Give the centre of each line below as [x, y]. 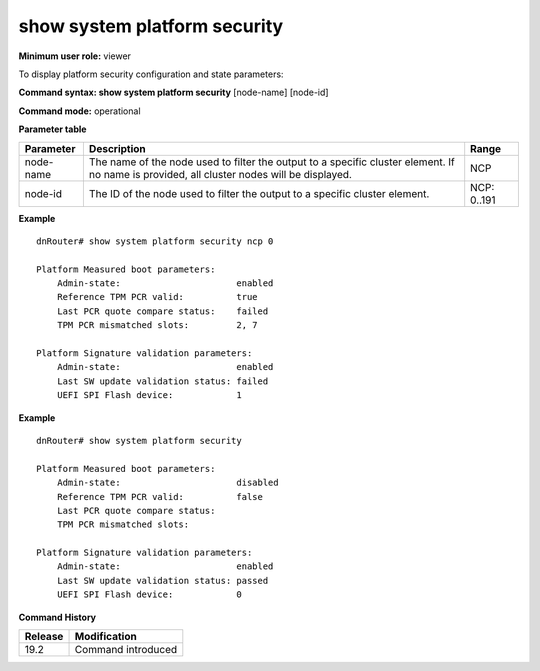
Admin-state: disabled [167, 483]
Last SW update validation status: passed [162, 580]
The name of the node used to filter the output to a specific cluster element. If [271, 162]
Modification [105, 637]
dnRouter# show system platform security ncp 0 [155, 241]
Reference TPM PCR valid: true [157, 297]
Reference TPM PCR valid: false [160, 496]
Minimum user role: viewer [75, 56]
